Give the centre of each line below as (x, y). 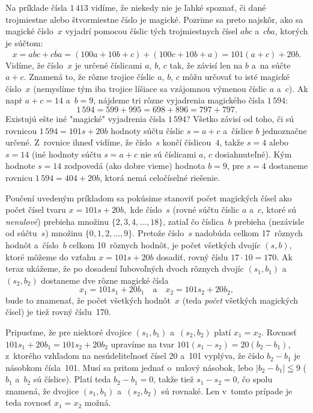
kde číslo (146, 210)
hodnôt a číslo (32, 244)
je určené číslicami (108, 65)
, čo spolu (255, 379)
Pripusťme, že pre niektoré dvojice (68, 332)
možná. (98, 402)
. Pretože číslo (158, 233)
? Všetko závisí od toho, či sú (240, 118)
